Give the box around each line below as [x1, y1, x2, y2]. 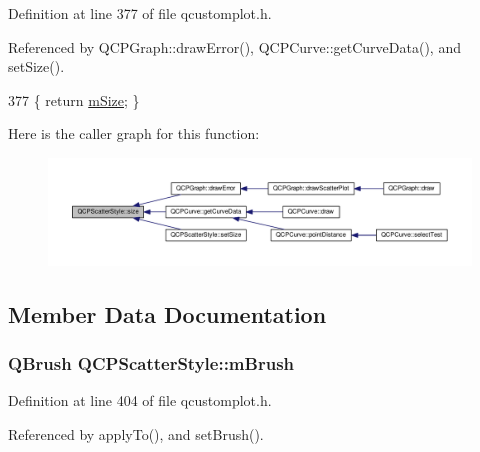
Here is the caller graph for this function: [8, 123, 260, 144]
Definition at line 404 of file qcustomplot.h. [8, 390, 272, 411]
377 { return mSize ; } [8, 89, 140, 110]
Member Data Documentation [8, 298, 327, 329]
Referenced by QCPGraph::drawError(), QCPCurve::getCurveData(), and [8, 36, 461, 57]
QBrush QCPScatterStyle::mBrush [8, 350, 295, 375]
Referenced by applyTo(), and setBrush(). [8, 423, 264, 444]
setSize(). [8, 56, 65, 77]
